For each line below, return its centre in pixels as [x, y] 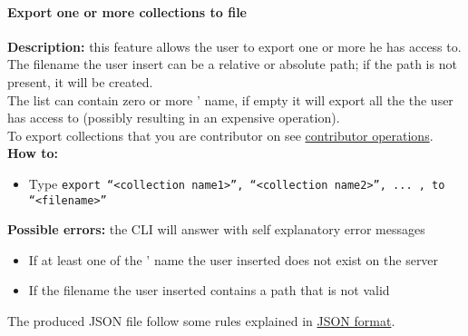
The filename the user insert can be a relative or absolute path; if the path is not [232, 64]
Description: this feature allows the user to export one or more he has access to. [234, 46]
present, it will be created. [80, 81]
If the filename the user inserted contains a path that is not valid [209, 290]
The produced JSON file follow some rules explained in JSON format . [201, 321]
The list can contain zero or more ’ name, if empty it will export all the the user [230, 99]
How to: [33, 153]
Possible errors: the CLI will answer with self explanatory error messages [216, 229]
